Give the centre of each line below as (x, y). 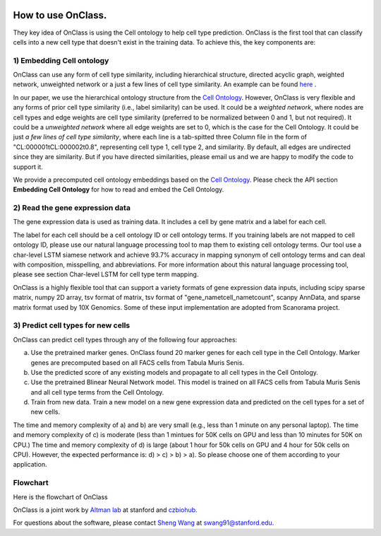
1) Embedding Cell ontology (61, 60)
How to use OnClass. (60, 15)
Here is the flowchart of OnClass (61, 497)
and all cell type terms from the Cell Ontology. (97, 392)
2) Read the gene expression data (72, 208)
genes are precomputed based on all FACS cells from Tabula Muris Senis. (138, 362)
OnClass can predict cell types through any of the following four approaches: (125, 339)
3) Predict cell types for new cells (72, 325)
